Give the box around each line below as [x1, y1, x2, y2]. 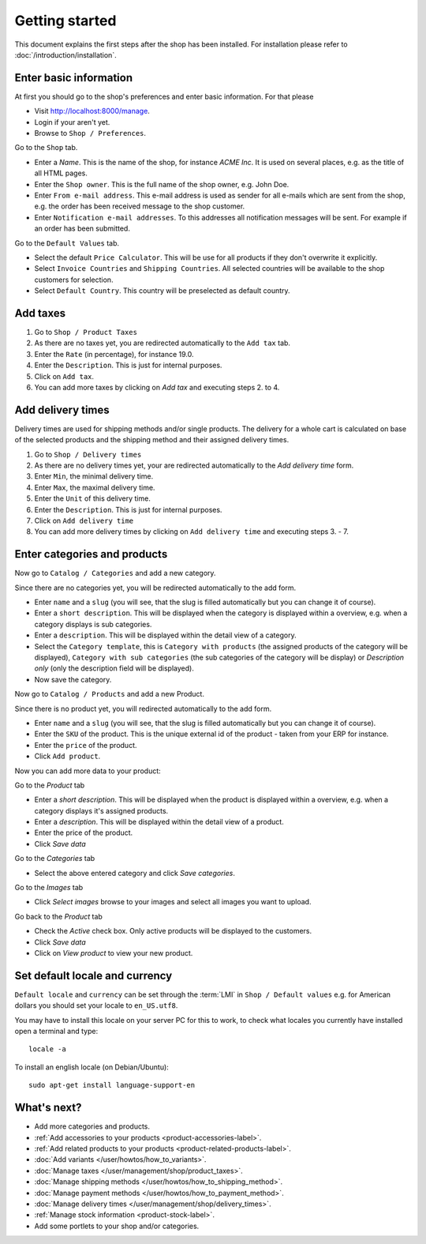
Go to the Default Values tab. [14, 238, 120, 248]
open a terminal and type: [14, 1027, 99, 1036]
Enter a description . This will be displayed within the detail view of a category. [34, 630, 297, 640]
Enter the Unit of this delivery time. [34, 494, 151, 503]
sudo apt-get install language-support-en [28, 1081, 196, 1090]
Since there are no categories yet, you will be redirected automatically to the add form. [14, 583, 296, 592]
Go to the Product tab [14, 780, 85, 790]
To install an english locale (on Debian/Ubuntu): [14, 1062, 169, 1072]
